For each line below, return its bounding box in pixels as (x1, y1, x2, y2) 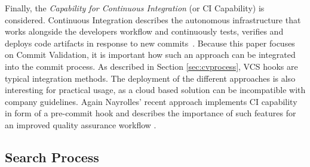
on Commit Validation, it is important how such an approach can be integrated (5, 48, 296, 61)
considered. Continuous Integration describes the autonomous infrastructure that (5, 13, 301, 26)
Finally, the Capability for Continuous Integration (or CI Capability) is (5, 2, 265, 14)
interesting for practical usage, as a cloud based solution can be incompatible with (5, 83, 306, 96)
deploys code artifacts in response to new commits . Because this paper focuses (5, 36, 295, 49)
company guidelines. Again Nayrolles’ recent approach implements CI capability (5, 95, 297, 107)
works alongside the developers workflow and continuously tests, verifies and (5, 25, 284, 38)
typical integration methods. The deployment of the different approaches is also (5, 72, 296, 84)
